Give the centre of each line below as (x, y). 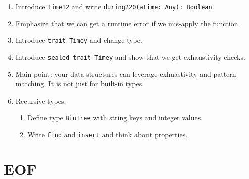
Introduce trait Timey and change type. (79, 40)
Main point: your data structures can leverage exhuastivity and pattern (126, 74)
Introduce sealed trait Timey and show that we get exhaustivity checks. (130, 57)
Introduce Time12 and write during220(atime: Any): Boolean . (115, 6)
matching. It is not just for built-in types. (80, 84)
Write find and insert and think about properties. (108, 134)
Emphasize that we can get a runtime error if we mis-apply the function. (128, 23)
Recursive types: (41, 100)
